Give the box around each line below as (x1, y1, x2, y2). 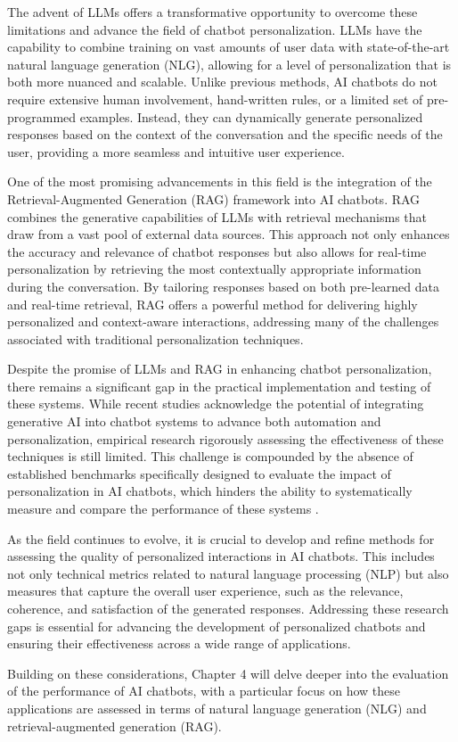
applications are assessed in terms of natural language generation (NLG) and (7, 698, 427, 717)
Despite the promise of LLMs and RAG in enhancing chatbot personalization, (7, 359, 432, 378)
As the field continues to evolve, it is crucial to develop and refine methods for (7, 529, 435, 548)
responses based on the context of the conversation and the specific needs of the (7, 125, 443, 144)
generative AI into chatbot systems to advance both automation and (7, 412, 381, 431)
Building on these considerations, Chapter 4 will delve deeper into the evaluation (7, 664, 449, 682)
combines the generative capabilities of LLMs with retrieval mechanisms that (7, 207, 428, 226)
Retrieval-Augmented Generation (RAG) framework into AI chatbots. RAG (7, 189, 421, 208)
